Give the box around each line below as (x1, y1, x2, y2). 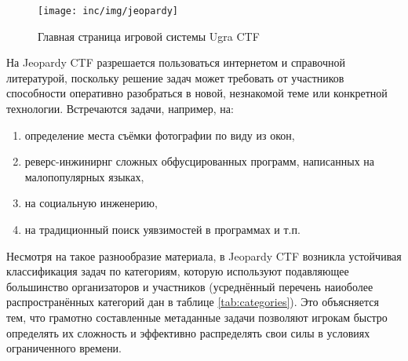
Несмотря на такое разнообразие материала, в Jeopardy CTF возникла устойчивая (6, 247, 402, 264)
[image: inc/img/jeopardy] (38, 5, 178, 16)
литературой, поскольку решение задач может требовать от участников (6, 69, 344, 86)
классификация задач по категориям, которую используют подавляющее (6, 263, 349, 279)
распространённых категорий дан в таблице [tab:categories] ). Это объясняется (6, 294, 379, 310)
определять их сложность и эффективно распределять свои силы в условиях (6, 324, 370, 341)
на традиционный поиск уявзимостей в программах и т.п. (24, 221, 301, 237)
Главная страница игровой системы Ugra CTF (38, 27, 260, 44)
